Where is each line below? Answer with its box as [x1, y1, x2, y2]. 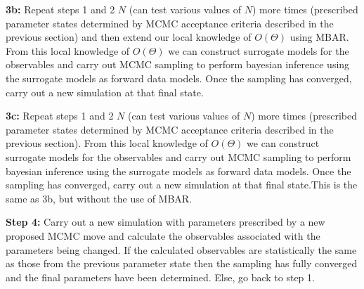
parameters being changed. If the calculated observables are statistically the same [6, 242, 357, 257]
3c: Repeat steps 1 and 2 [6, 108, 114, 123]
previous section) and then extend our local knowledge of [6, 30, 252, 44]
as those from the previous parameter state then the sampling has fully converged [6, 256, 358, 271]
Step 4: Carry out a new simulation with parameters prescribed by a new [6, 214, 325, 229]
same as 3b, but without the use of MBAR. [6, 191, 193, 205]
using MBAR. [290, 30, 349, 44]
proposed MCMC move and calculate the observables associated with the [6, 228, 320, 243]
